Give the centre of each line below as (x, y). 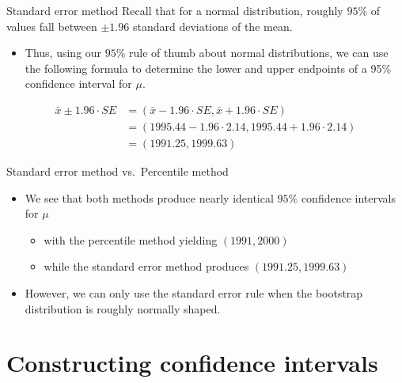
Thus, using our (63, 53)
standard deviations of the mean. (212, 26)
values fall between (52, 26)
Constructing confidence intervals (192, 363)
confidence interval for (78, 83)
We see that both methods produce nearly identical (149, 197)
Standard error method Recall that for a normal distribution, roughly (175, 10)
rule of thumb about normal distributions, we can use (259, 53)
